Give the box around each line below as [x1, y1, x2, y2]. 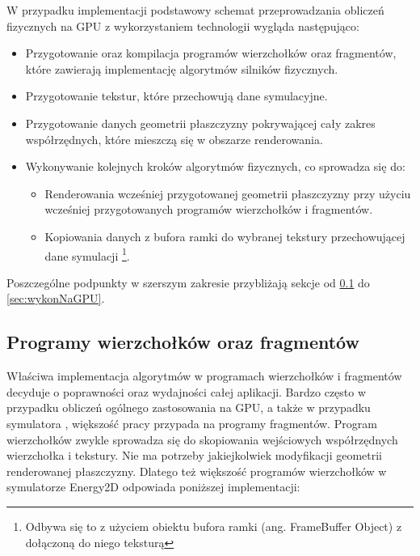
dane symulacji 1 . [44, 244, 130, 264]
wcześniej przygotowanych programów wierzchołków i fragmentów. [44, 201, 373, 218]
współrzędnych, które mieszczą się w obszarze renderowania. [25, 130, 323, 147]
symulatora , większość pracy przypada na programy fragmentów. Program [6, 414, 377, 431]
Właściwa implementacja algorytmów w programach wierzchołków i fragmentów [6, 367, 402, 384]
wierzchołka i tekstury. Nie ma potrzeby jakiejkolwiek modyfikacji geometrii [6, 447, 382, 464]
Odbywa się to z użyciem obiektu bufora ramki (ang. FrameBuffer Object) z [25, 517, 402, 534]
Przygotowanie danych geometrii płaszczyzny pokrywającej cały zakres [25, 114, 376, 131]
